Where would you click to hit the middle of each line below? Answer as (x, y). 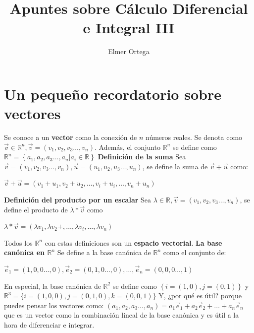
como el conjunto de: (195, 252)
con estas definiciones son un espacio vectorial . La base (133, 242)
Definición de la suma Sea (142, 157)
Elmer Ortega (129, 51)
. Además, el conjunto (127, 147)
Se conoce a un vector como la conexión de (71, 137)
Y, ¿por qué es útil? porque (200, 296)
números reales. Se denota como (194, 137)
